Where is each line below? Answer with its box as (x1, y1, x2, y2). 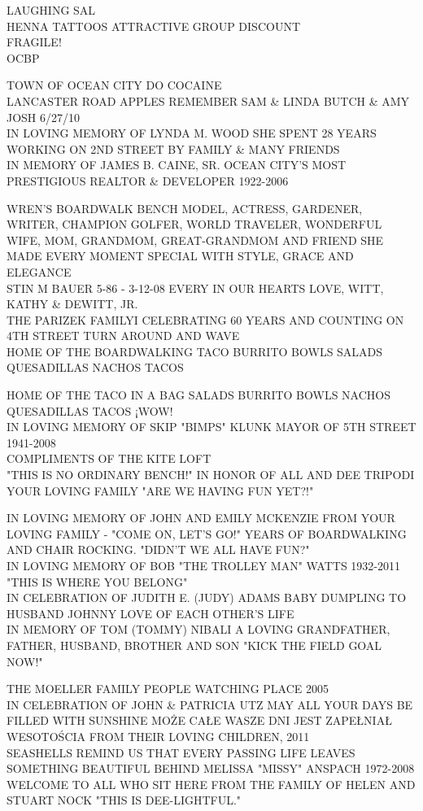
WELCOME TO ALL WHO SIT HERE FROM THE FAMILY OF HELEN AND (7, 775, 416, 792)
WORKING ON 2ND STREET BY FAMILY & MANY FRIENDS (7, 140, 340, 157)
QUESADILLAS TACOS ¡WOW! (7, 402, 173, 419)
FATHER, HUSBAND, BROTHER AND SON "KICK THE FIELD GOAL (7, 636, 382, 653)
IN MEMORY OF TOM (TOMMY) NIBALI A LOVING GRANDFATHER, (7, 621, 390, 638)
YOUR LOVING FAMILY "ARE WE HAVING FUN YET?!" (7, 482, 314, 499)
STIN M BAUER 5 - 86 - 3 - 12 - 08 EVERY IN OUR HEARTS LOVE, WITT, (7, 279, 384, 296)
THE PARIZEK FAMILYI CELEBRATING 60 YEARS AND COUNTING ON (7, 311, 404, 328)
